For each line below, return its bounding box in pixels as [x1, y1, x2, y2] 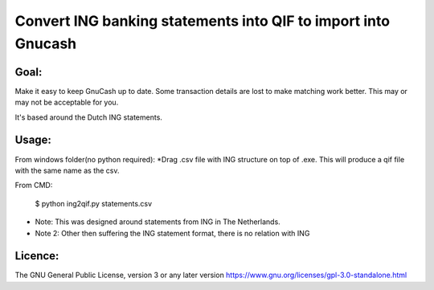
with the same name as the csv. [14, 165, 120, 175]
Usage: [14, 133, 52, 147]
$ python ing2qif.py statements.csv [35, 198, 153, 208]
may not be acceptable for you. [14, 97, 119, 108]
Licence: [14, 249, 59, 263]
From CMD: [14, 181, 53, 190]
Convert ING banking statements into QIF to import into [14, 12, 390, 30]
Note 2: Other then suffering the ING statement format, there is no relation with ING [35, 228, 310, 238]
